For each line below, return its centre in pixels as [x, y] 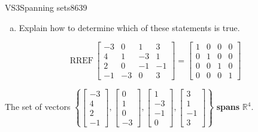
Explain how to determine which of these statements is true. [129, 27]
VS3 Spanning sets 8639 [46, 7]
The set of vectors [38, 107]
